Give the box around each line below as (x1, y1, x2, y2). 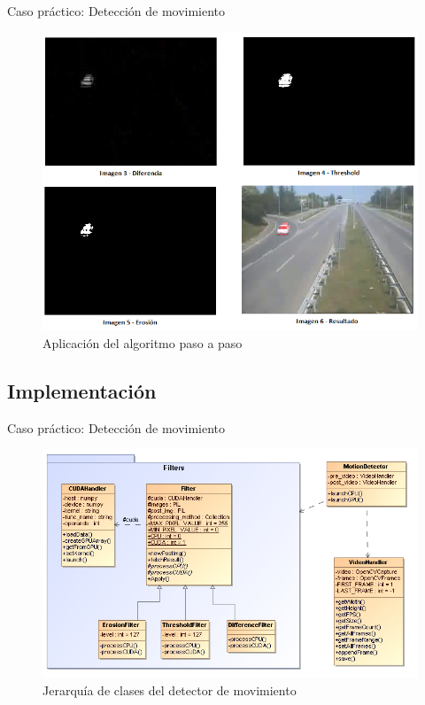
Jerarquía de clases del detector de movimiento (42, 680, 297, 699)
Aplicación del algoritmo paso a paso (42, 334, 243, 352)
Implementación (7, 377, 157, 405)
